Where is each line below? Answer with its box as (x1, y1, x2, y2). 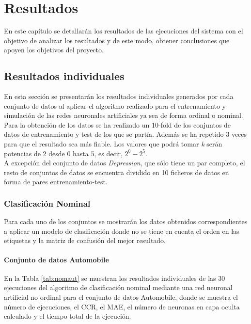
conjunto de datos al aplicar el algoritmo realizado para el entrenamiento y (4, 100, 226, 111)
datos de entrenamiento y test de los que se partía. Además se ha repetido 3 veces (4, 129, 247, 139)
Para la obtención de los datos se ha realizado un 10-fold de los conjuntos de (4, 119, 231, 130)
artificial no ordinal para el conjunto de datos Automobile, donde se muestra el (4, 292, 238, 302)
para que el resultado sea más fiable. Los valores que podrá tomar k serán (4, 139, 222, 149)
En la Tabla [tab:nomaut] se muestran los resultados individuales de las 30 (4, 273, 225, 283)
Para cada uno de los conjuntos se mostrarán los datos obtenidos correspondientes (4, 216, 248, 227)
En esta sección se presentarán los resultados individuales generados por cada (4, 91, 234, 101)
